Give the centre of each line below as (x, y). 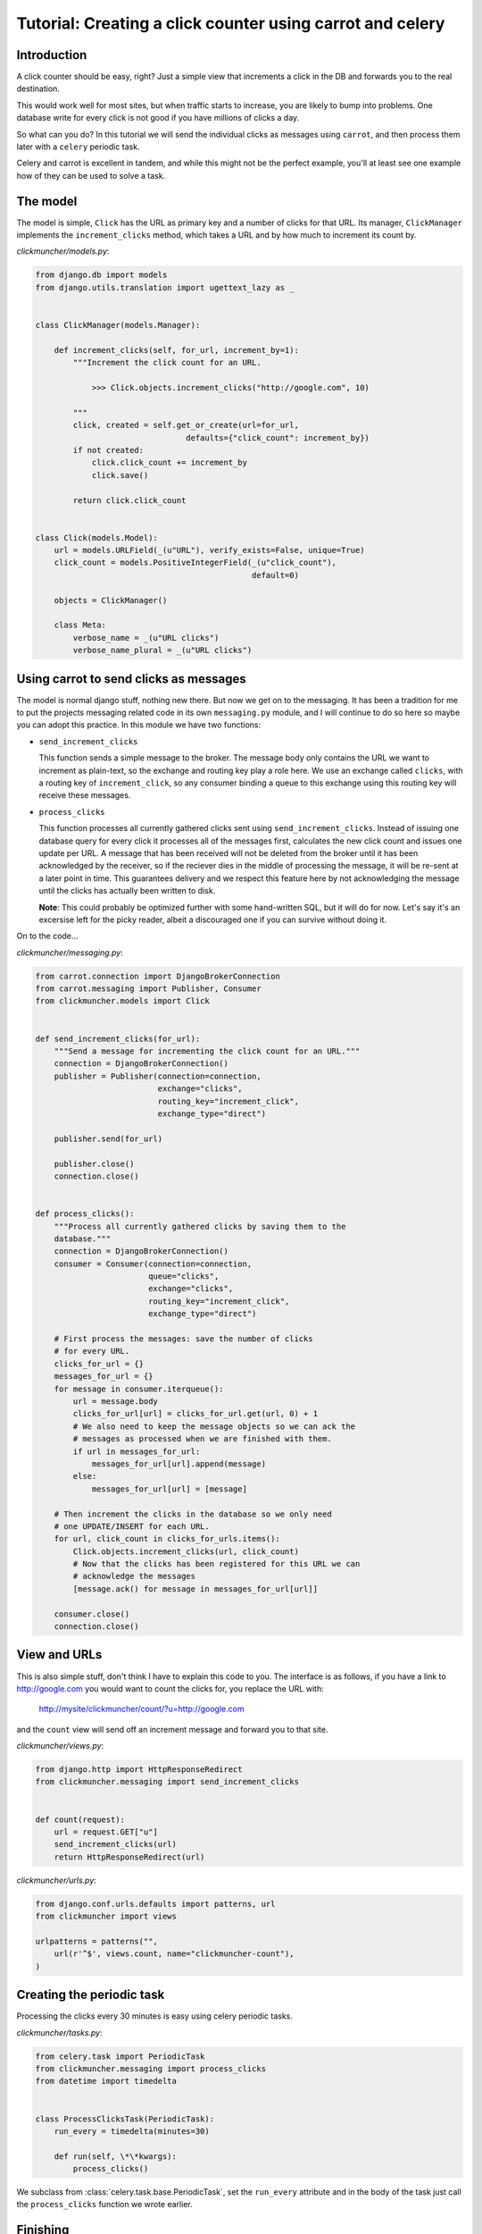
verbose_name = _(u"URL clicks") (146, 638)
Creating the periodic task (91, 1995)
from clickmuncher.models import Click (122, 1001)
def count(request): (80, 1819)
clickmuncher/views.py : (60, 1746)
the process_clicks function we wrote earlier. (104, 2205)
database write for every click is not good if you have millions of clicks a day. (158, 118)
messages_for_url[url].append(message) (179, 1464)
